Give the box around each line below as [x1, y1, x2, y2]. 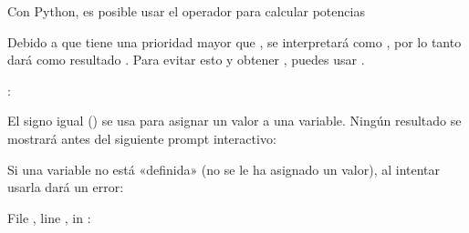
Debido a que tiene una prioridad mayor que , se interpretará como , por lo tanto [7, 32, 462, 51]
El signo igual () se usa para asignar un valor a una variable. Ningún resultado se [7, 111, 462, 130]
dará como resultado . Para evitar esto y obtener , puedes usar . [7, 50, 365, 69]
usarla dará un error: [7, 177, 124, 197]
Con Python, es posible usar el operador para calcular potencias [7, 2, 365, 20]
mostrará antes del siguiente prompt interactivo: [7, 128, 276, 147]
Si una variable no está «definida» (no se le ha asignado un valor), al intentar [7, 159, 441, 178]
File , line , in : [7, 208, 91, 227]
